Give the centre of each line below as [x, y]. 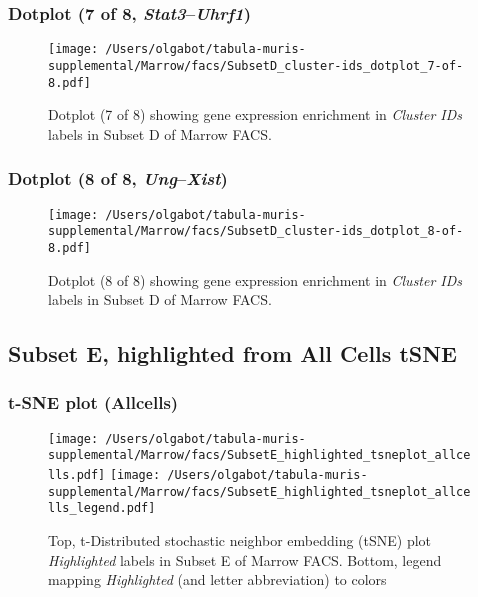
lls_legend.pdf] [102, 508]
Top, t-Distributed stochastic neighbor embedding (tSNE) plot [240, 540]
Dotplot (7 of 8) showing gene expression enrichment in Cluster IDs [255, 114]
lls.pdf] [77, 475]
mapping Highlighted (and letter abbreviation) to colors [217, 579]
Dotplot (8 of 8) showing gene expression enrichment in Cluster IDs [255, 279]
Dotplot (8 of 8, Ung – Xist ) [118, 178]
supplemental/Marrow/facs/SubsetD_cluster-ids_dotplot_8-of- [256, 231]
